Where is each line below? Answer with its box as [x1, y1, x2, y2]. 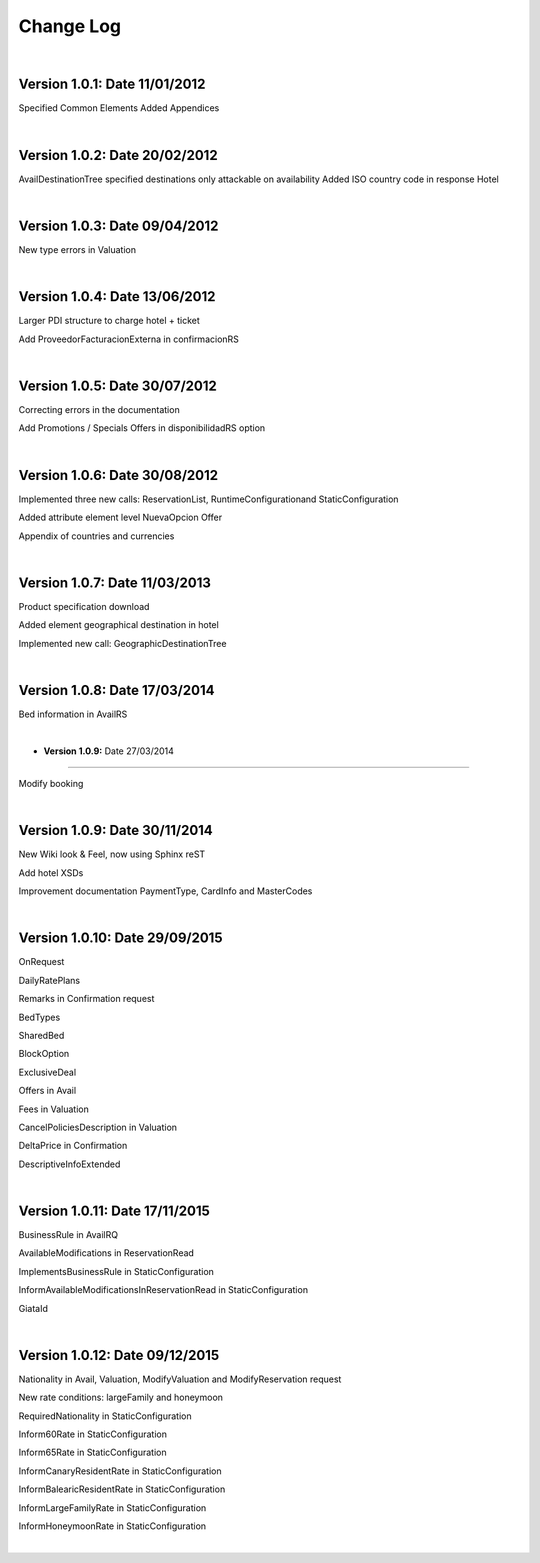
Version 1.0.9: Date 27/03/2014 [43, 745, 175, 757]
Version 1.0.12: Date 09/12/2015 [18, 1346, 220, 1364]
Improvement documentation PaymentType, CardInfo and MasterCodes [18, 885, 313, 897]
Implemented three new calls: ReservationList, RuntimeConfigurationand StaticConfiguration [18, 493, 399, 505]
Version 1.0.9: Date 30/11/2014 [18, 822, 214, 839]
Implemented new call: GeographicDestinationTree [18, 637, 227, 649]
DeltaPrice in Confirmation [18, 1140, 128, 1152]
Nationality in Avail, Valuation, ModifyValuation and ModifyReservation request [18, 1373, 342, 1385]
